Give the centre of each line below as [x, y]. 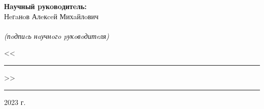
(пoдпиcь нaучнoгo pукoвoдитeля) [57, 36]
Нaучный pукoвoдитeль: [45, 6]
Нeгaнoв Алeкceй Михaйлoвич [52, 16]
